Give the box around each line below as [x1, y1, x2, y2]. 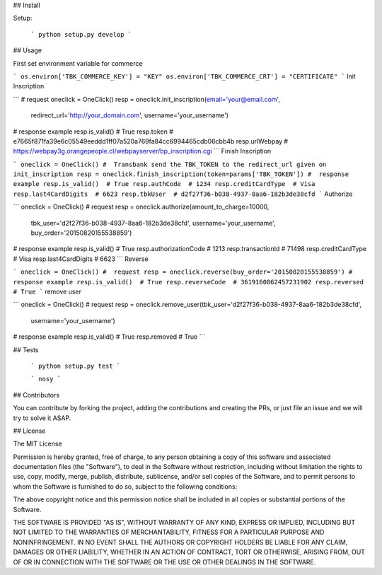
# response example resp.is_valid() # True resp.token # [13, 127, 173, 136]
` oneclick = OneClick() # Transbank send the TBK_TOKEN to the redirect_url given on [13, 160, 327, 168]
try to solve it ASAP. [13, 414, 71, 422]
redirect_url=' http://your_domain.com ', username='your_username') [30, 111, 229, 120]
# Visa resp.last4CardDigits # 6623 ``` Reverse [13, 255, 149, 263]
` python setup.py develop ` [30, 30, 132, 38]
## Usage [13, 46, 42, 54]
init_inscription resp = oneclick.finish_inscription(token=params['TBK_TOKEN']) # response [13, 170, 349, 178]
